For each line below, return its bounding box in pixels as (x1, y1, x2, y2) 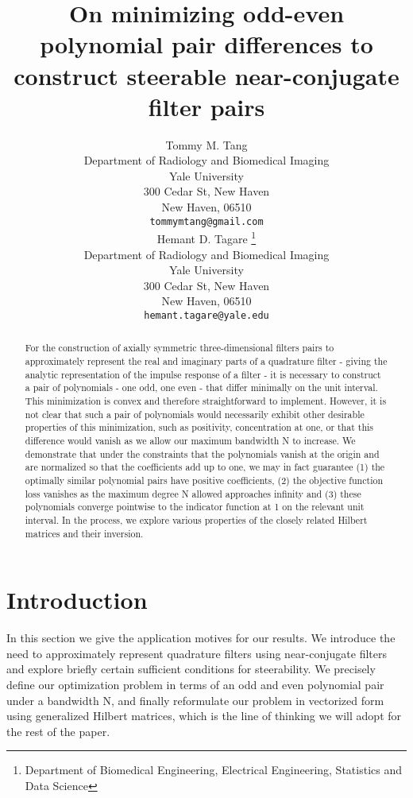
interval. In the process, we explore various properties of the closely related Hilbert (25, 513, 368, 526)
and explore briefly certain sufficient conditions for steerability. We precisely (6, 660, 376, 677)
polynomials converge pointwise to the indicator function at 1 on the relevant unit (25, 500, 365, 513)
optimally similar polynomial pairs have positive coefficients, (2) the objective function (25, 473, 384, 486)
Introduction (6, 583, 148, 616)
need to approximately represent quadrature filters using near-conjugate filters (6, 645, 387, 661)
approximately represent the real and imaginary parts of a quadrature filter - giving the (25, 354, 388, 368)
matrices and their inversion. (25, 526, 144, 540)
